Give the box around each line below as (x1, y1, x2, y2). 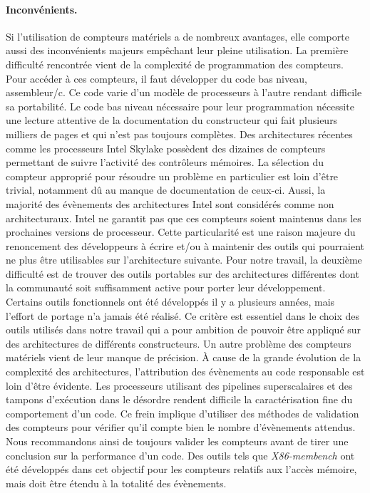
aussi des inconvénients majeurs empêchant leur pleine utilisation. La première (6, 43, 349, 58)
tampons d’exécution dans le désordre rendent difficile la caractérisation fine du (6, 392, 353, 407)
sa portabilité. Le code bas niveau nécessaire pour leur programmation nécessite (6, 98, 354, 113)
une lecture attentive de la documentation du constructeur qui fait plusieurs (6, 113, 338, 128)
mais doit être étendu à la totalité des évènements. (6, 475, 227, 490)
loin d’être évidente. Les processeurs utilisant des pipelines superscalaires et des (6, 378, 353, 393)
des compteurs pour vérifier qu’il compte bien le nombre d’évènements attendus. (6, 420, 356, 435)
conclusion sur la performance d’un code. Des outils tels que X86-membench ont (6, 447, 355, 462)
